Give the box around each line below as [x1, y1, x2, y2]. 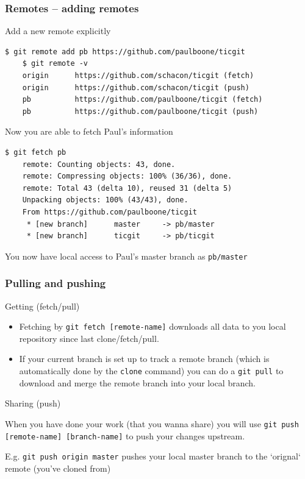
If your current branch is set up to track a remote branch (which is [19, 352, 270, 365]
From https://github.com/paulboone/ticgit [22, 207, 197, 216]
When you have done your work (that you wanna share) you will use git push [5, 417, 299, 430]
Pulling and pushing [5, 275, 106, 291]
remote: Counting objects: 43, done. [22, 160, 176, 169]
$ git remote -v [22, 59, 88, 68]
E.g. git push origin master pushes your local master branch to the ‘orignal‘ [5, 450, 301, 463]
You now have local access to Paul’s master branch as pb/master [5, 249, 248, 262]
